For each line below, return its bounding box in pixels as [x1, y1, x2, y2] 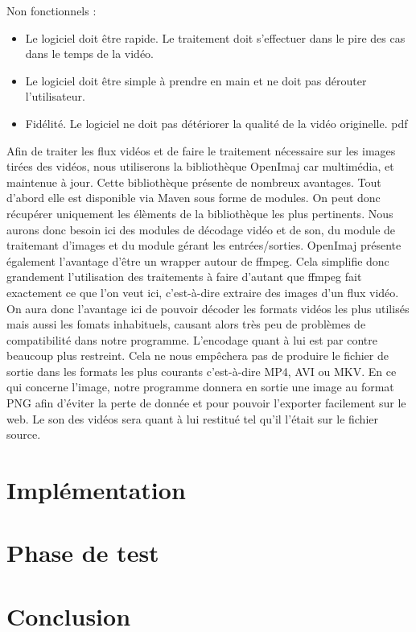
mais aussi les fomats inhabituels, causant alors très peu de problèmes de [6, 316, 366, 333]
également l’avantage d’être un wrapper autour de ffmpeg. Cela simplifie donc [6, 252, 389, 269]
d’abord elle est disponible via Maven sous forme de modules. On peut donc [6, 189, 381, 206]
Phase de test [6, 536, 159, 569]
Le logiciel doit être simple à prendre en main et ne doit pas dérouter [25, 72, 367, 89]
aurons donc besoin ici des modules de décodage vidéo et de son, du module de [6, 221, 396, 238]
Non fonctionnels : [6, 2, 97, 19]
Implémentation [6, 473, 186, 506]
